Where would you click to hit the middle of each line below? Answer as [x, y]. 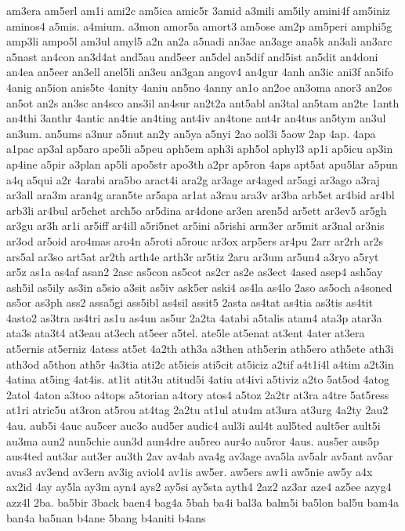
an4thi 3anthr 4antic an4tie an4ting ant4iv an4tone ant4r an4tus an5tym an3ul [196, 118]
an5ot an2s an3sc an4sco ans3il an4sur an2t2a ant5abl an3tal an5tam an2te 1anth [203, 102]
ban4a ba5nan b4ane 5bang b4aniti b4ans [106, 517]
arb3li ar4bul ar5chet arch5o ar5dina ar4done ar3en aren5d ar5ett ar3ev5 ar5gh [197, 210]
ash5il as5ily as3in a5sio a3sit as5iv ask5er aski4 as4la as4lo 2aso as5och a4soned [199, 287]
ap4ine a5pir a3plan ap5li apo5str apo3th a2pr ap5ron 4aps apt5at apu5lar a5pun [202, 164]
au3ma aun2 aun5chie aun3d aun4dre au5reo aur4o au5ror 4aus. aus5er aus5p [193, 440]
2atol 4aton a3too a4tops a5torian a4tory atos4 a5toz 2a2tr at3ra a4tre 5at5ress [198, 394]
